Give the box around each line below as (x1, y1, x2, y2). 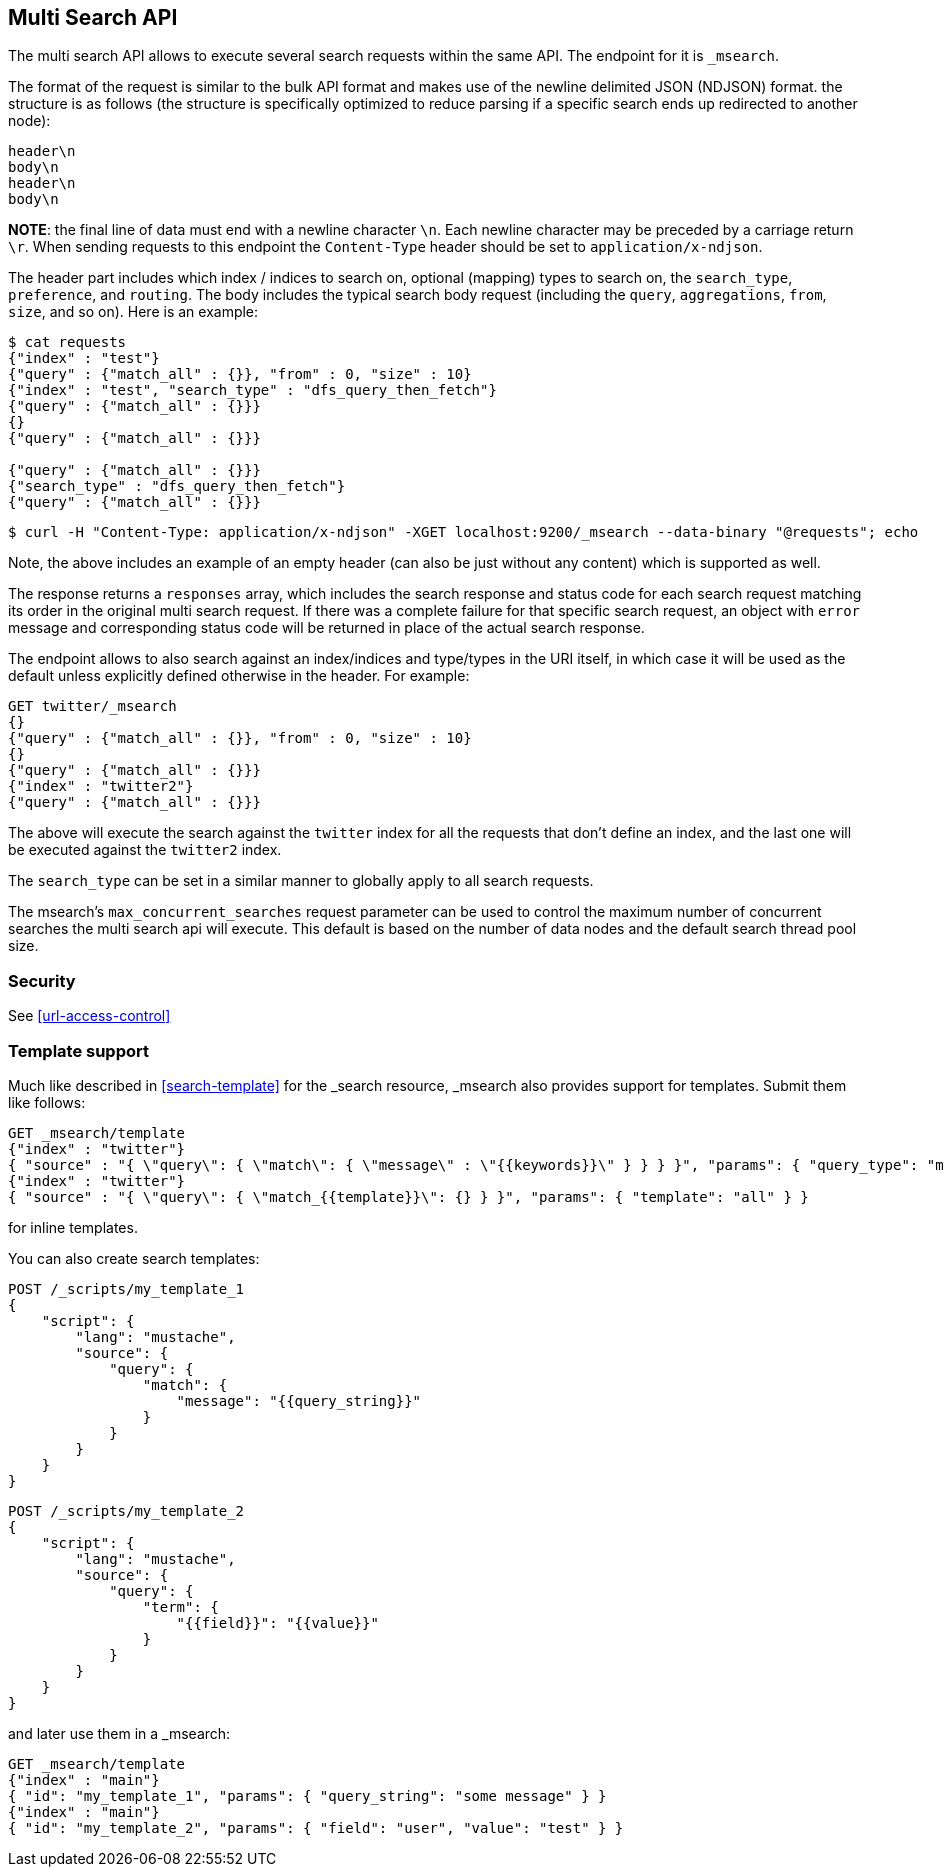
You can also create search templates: (8, 1249, 260, 1267)
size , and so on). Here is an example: (8, 303, 259, 321)
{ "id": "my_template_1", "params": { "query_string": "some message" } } (8, 1787, 607, 1804)
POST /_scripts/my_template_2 (8, 1502, 245, 1519)
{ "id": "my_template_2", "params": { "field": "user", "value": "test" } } (8, 1819, 624, 1836)
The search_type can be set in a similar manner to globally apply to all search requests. (8, 872, 594, 890)
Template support (8, 1040, 149, 1061)
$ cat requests (8, 334, 127, 351)
